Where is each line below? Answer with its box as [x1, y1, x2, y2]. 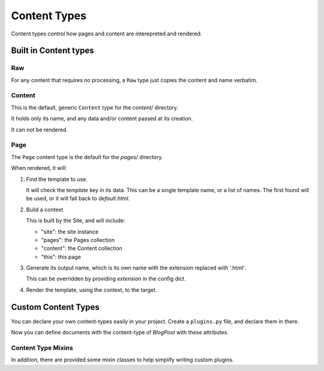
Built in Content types [11, 46, 94, 56]
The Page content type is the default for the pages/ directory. [11, 153, 163, 160]
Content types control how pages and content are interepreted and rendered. [11, 30, 202, 37]
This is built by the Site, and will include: [26, 217, 125, 225]
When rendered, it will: [11, 164, 67, 172]
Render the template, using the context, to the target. [26, 286, 157, 294]
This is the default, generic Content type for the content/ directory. [11, 104, 179, 111]
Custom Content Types [11, 302, 100, 312]
